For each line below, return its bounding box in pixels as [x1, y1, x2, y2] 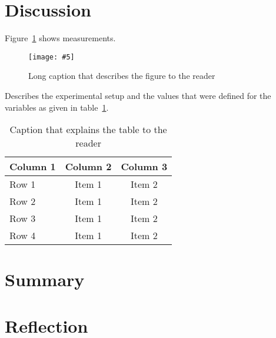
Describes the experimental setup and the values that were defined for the [5, 89, 271, 101]
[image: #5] [28, 52, 75, 61]
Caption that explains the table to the [9, 122, 167, 137]
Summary [5, 267, 85, 291]
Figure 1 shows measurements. [5, 32, 116, 44]
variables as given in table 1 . [5, 101, 109, 113]
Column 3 [121, 160, 168, 174]
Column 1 [9, 160, 56, 174]
